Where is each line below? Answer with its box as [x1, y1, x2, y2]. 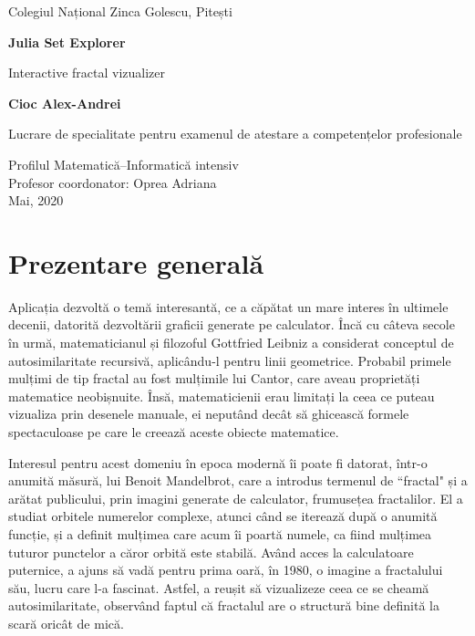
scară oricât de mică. [8, 613, 124, 632]
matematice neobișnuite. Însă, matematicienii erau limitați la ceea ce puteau [8, 386, 435, 405]
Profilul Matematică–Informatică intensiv [8, 154, 239, 173]
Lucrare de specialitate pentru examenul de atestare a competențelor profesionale [8, 124, 462, 143]
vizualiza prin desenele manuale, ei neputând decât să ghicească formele [8, 404, 409, 423]
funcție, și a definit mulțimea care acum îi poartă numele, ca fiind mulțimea [8, 525, 432, 543]
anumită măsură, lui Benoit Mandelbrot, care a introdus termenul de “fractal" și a [8, 471, 468, 490]
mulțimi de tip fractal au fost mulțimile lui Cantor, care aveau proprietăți [8, 369, 420, 388]
